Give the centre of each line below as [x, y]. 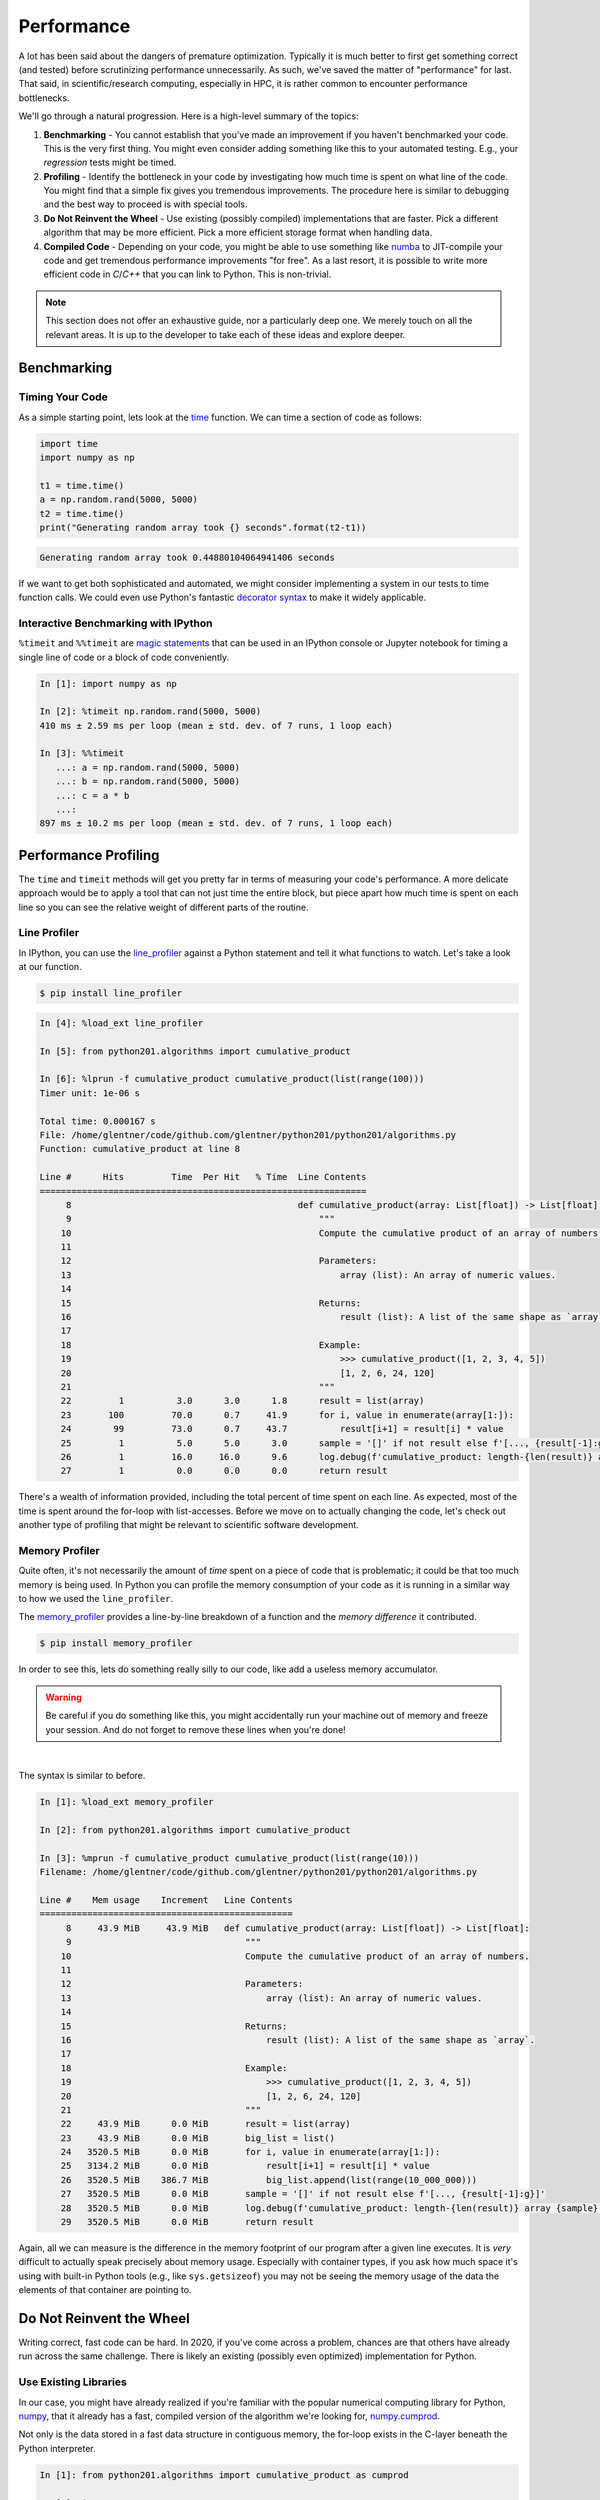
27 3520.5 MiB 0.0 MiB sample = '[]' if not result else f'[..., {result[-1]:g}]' [303, 2194]
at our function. [50, 967]
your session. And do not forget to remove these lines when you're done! [196, 1729]
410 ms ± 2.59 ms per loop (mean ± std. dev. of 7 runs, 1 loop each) [216, 725]
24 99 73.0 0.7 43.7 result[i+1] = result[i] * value [282, 1429]
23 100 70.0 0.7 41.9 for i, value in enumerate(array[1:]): [287, 1414]
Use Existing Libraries [72, 2382]
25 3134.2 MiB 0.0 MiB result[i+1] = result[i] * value [245, 2166]
